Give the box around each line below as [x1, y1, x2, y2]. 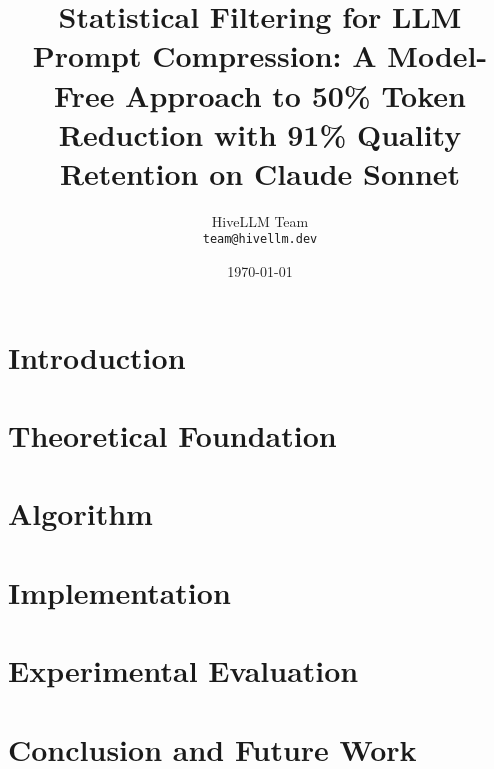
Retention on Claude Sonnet [59, 152, 461, 193]
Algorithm [8, 493, 153, 534]
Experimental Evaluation [8, 650, 359, 691]
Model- [387, 35, 488, 76]
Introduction [8, 336, 186, 377]
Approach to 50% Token [125, 74, 466, 115]
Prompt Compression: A [32, 35, 377, 76]
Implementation [8, 571, 231, 612]
